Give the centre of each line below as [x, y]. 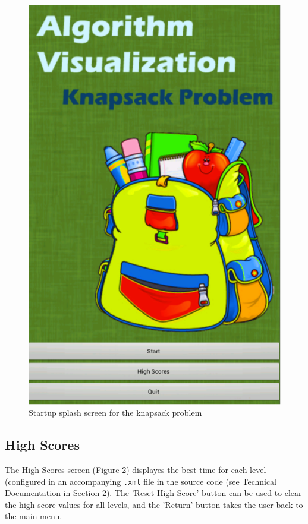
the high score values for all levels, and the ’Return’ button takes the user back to [154, 504]
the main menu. [34, 516]
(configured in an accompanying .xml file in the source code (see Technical [141, 481]
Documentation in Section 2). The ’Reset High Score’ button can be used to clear [153, 493]
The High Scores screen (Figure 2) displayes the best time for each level [136, 469]
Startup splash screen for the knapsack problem [115, 413]
